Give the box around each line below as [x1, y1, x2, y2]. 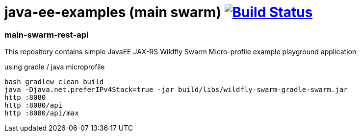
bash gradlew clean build [4, 78, 104, 86]
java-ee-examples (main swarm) [4, 4, 221, 21]
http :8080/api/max [4, 109, 79, 117]
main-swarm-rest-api [4, 29, 89, 40]
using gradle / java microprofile [4, 63, 105, 71]
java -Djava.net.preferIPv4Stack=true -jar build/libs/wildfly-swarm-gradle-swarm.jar [4, 86, 348, 94]
